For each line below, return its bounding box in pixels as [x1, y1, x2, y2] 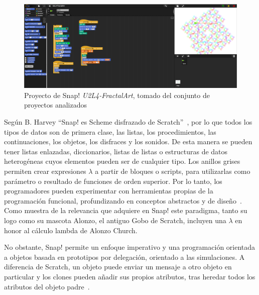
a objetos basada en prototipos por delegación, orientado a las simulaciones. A [4, 251, 245, 262]
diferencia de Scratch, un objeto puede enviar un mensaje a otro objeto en [4, 261, 232, 272]
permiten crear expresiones [4, 166, 86, 176]
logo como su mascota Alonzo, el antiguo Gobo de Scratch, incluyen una [4, 215, 226, 225]
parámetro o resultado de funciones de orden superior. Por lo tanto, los [4, 175, 222, 186]
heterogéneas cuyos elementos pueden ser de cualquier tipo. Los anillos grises [4, 156, 240, 166]
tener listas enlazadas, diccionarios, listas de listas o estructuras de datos [4, 146, 228, 156]
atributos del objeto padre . [4, 281, 90, 291]
